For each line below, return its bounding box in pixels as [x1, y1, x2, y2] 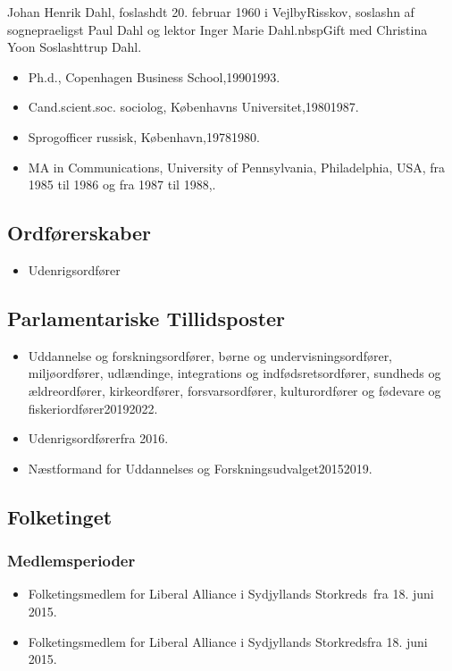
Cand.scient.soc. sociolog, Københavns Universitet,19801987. [28, 97, 359, 116]
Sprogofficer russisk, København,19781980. [28, 127, 260, 146]
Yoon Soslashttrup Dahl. [7, 38, 142, 56]
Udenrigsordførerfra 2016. [28, 429, 169, 448]
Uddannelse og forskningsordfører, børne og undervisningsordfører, [28, 346, 393, 365]
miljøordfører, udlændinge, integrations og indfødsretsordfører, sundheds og [28, 364, 441, 382]
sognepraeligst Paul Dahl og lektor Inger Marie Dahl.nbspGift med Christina [7, 20, 428, 38]
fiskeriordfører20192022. [28, 398, 158, 417]
